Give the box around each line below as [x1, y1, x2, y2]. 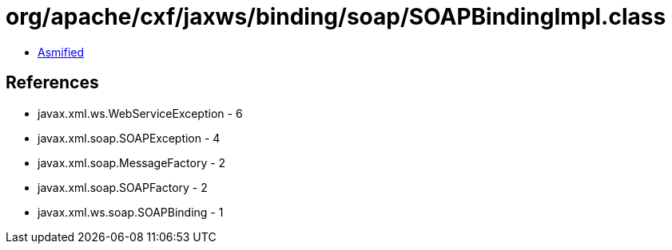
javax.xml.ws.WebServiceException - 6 [38, 106, 243, 120]
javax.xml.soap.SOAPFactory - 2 [38, 180, 208, 194]
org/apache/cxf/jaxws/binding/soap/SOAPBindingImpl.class [6, 3, 666, 30]
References [6, 72, 99, 93]
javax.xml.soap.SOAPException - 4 [38, 131, 221, 145]
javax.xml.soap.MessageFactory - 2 [38, 155, 226, 170]
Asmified [38, 45, 85, 59]
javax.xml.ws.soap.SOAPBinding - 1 [38, 205, 224, 219]
